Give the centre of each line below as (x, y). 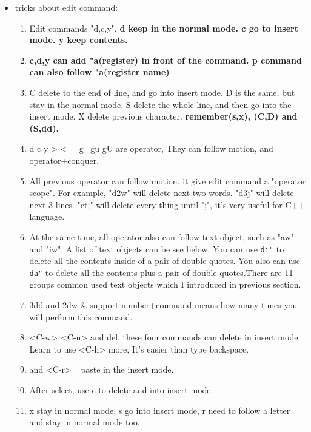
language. (47, 216)
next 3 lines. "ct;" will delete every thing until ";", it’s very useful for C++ (167, 204)
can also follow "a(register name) (99, 72)
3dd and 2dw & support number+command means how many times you (163, 305)
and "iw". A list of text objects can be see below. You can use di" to (157, 248)
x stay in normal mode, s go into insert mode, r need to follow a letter (160, 410)
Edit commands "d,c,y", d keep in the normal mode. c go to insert (164, 28)
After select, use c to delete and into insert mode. (121, 389)
